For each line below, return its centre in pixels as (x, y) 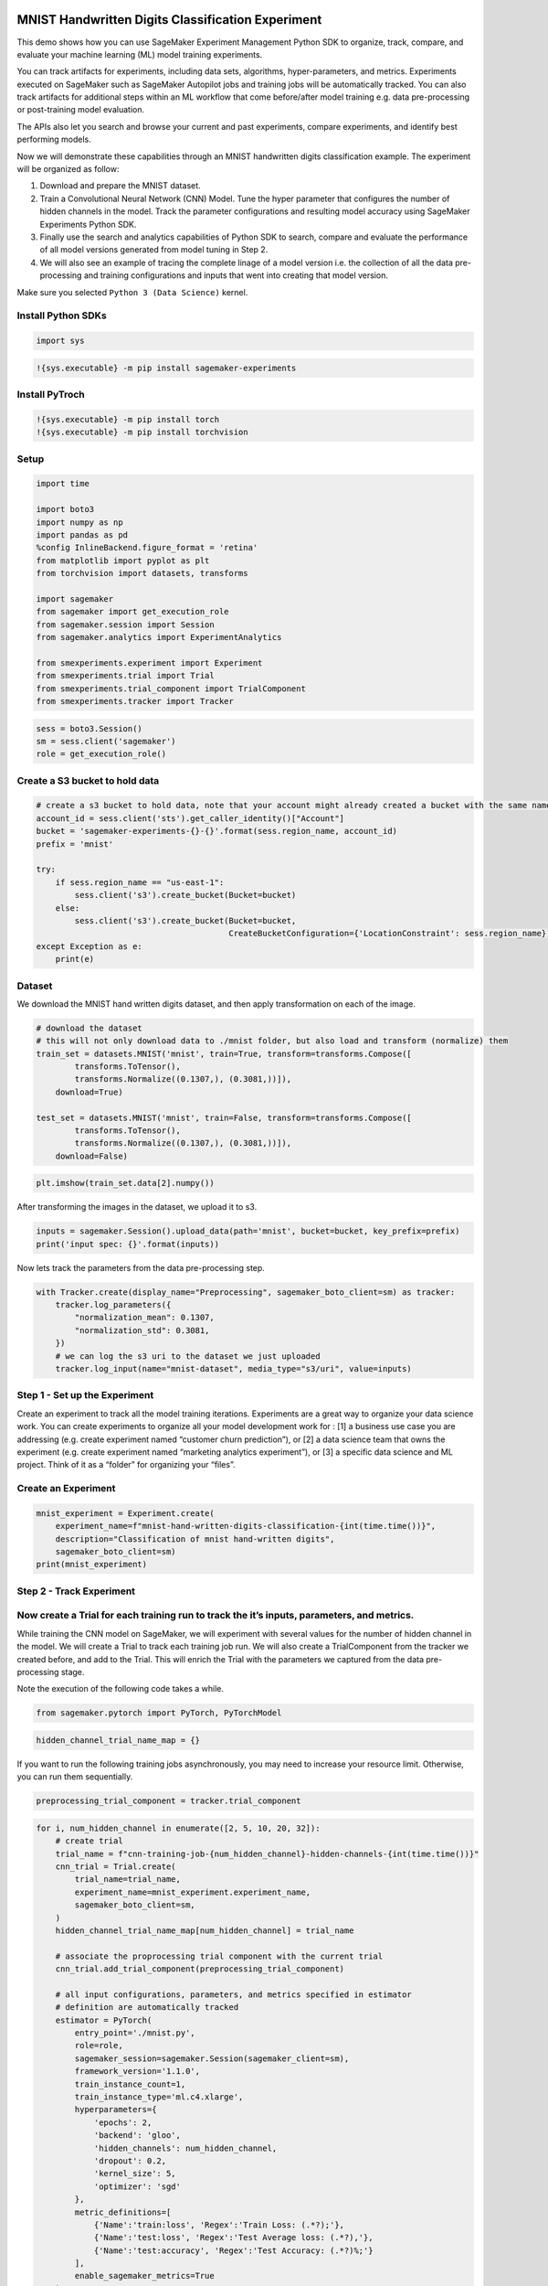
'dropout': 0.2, (130, 2161)
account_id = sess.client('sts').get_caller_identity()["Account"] (190, 818)
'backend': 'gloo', (137, 2136)
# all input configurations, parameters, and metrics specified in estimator (234, 1994)
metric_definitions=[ (123, 2212)
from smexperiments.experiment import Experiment (149, 662)
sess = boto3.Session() (90, 728)
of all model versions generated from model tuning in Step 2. (154, 250)
